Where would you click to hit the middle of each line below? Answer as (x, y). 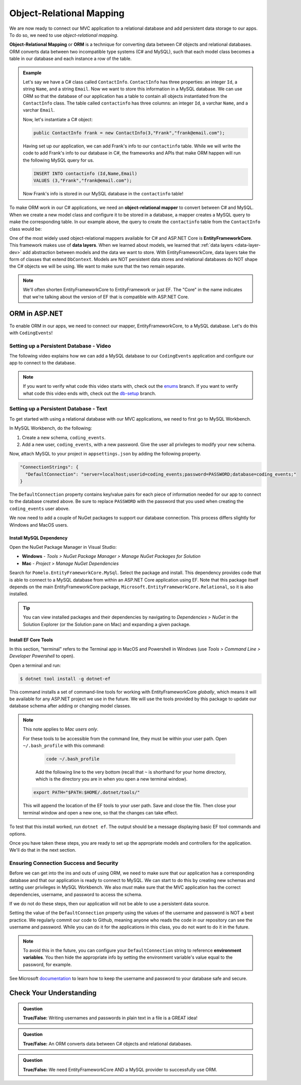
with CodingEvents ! (31, 333)
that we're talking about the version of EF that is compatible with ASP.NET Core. (106, 297)
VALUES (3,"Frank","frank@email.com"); (83, 180)
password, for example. (47, 964)
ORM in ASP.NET (36, 314)
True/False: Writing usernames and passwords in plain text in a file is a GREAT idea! (110, 1018)
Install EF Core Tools (31, 640)
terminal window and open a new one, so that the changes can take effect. (101, 812)
